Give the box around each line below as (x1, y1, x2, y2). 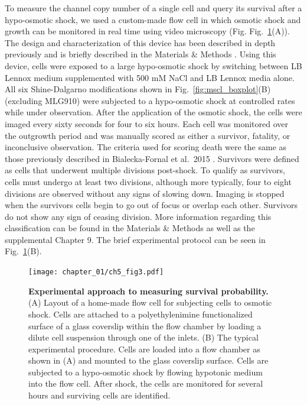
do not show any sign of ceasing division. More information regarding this (5, 210, 272, 222)
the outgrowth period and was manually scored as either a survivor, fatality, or (5, 129, 290, 141)
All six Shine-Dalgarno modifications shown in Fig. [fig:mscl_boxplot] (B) (5, 83, 271, 95)
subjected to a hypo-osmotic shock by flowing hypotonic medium (28, 365, 263, 378)
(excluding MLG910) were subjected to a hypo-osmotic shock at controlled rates (5, 94, 295, 106)
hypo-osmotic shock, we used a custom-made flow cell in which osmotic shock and (5, 13, 301, 25)
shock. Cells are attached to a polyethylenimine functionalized (28, 307, 253, 320)
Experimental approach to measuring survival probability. (28, 284, 269, 297)
